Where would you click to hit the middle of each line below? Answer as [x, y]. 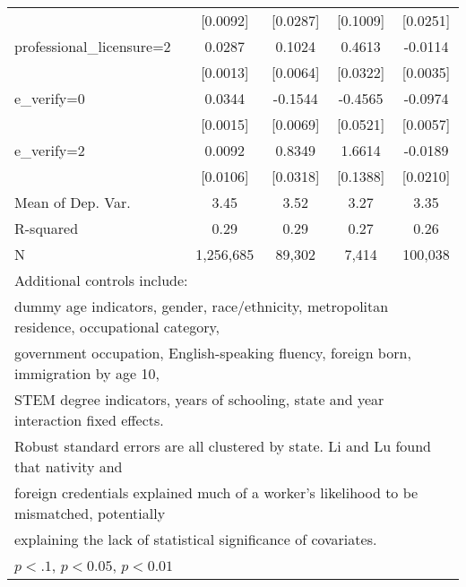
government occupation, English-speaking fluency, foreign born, [213, 353]
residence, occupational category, [117, 327]
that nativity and [69, 466]
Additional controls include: [101, 280]
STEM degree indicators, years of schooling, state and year [199, 399]
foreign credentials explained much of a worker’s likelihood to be [216, 492]
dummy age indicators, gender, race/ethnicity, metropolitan [202, 306]
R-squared [47, 228]
